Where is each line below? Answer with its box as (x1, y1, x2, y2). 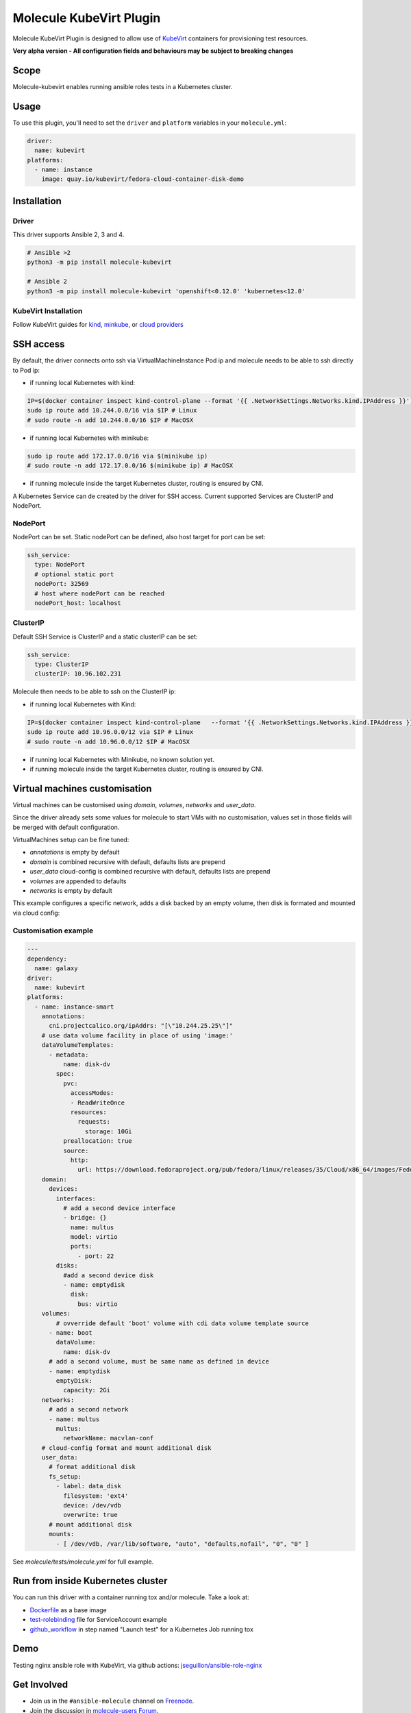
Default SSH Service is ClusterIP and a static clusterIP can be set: (12, 632, 198, 641)
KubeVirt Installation (12, 306, 83, 315)
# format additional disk (49, 1463, 136, 1471)
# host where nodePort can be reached (34, 589, 164, 597)
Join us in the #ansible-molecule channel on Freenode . (29, 1697, 195, 1705)
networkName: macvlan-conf (62, 1434, 154, 1442)
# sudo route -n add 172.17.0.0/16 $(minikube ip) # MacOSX (27, 462, 234, 469)
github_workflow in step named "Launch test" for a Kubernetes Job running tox (29, 1625, 253, 1634)
